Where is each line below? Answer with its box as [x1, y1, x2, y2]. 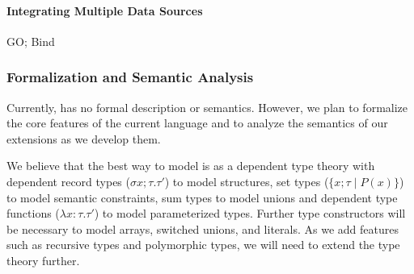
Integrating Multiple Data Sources [6, 2, 203, 19]
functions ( [6, 205, 60, 222]
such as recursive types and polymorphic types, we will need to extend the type [6, 236, 400, 253]
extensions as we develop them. [6, 130, 161, 147]
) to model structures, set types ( [164, 172, 329, 189]
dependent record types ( [6, 172, 130, 189]
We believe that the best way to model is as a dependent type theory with [6, 157, 375, 174]
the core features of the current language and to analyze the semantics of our [6, 114, 388, 131]
